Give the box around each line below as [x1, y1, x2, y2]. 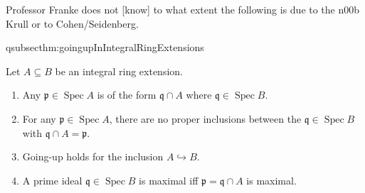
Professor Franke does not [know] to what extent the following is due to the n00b [6, 2, 360, 16]
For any [22, 111, 56, 126]
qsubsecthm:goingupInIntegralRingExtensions [6, 40, 204, 55]
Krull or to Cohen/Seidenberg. [6, 16, 139, 31]
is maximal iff [139, 172, 199, 187]
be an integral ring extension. [55, 63, 183, 78]
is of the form [97, 87, 157, 102]
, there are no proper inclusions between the [109, 111, 302, 126]
